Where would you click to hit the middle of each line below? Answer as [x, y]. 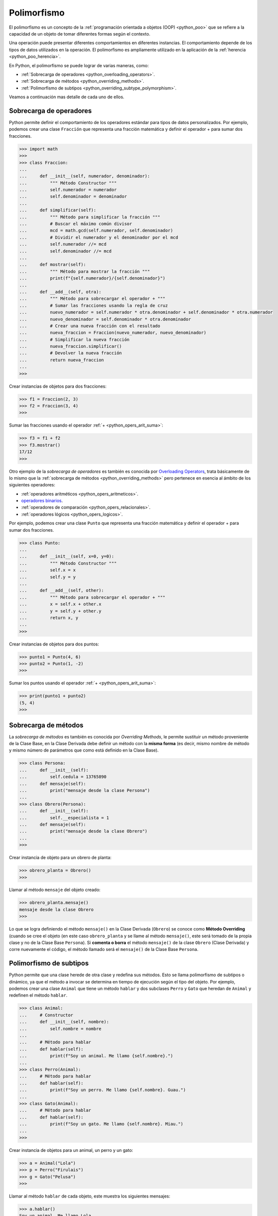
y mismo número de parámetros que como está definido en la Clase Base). [84, 750]
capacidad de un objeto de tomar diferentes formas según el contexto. [80, 34]
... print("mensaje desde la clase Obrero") [83, 831]
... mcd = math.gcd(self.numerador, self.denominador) [96, 231]
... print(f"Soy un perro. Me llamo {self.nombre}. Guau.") [103, 1090]
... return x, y [49, 617]
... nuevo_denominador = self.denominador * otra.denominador [105, 319]
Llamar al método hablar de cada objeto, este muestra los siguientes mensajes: [90, 1196]
